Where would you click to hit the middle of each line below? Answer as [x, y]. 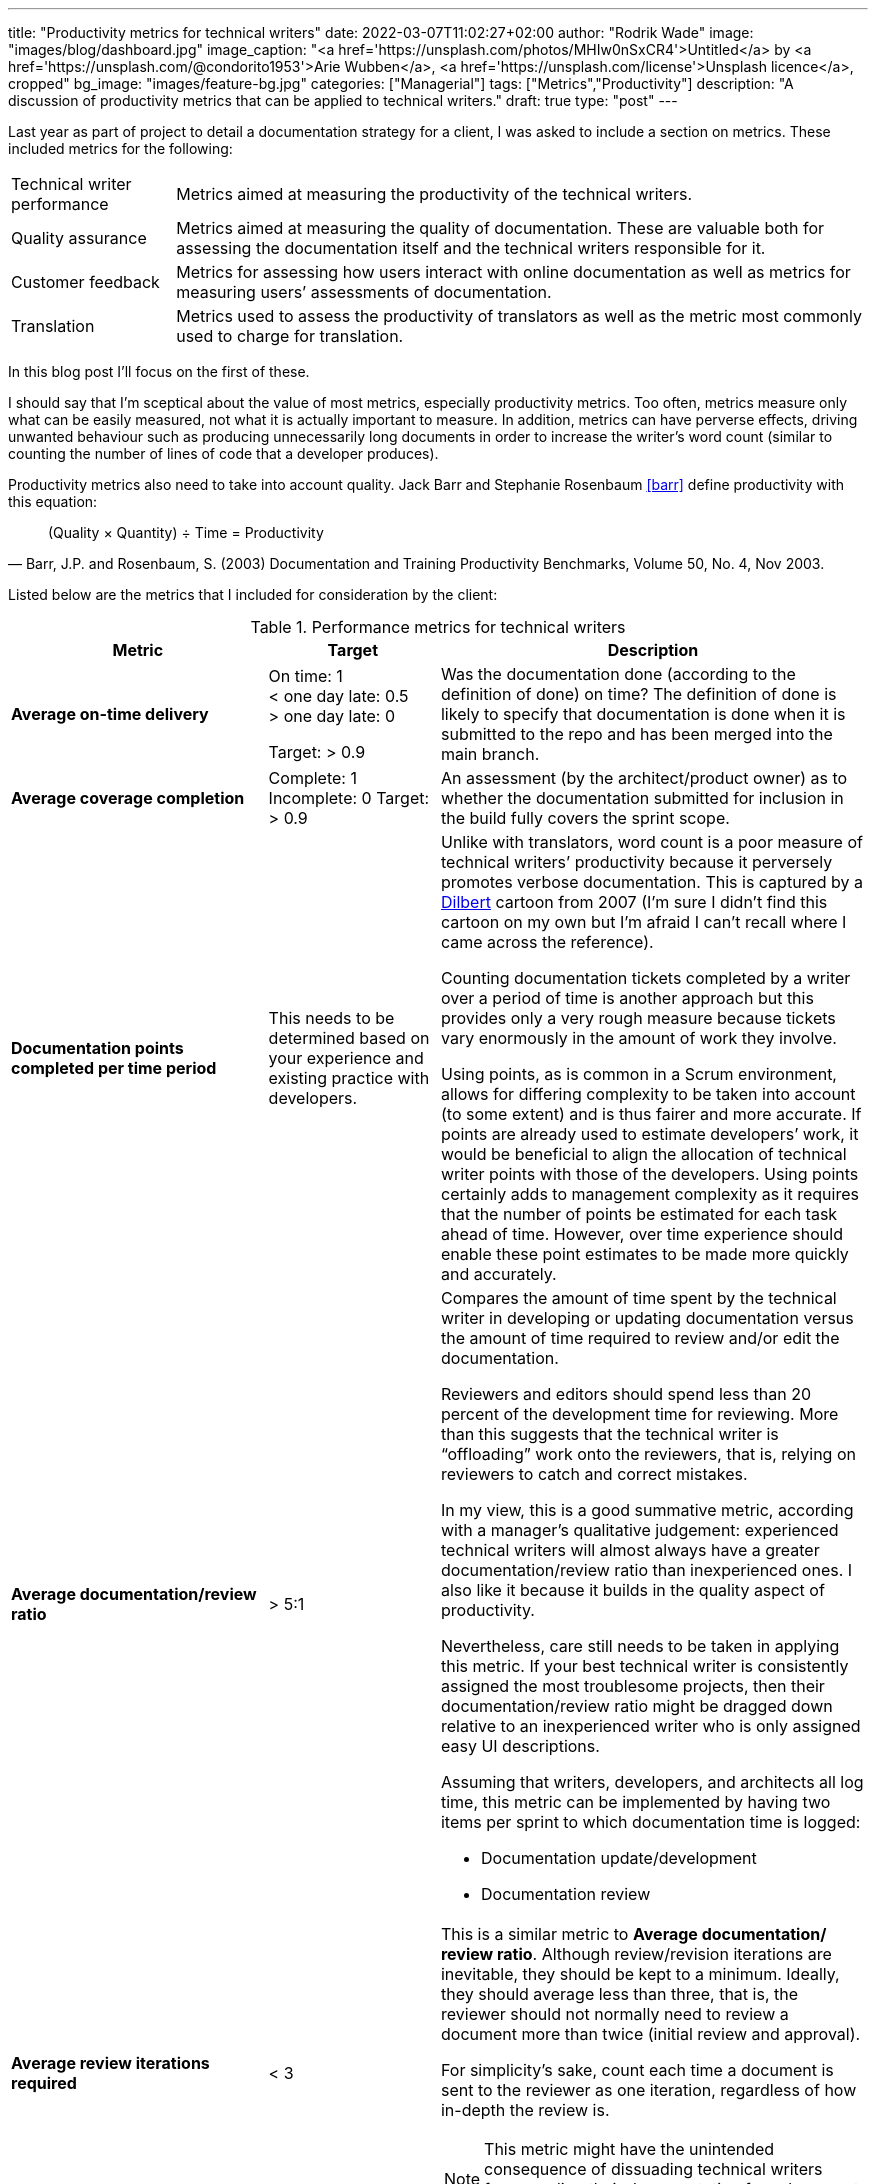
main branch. [490, 754]
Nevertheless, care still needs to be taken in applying [640, 1646]
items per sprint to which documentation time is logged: [650, 1822]
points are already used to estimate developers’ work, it [649, 1134]
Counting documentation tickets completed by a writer [645, 978]
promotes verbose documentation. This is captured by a [651, 882]
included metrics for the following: [120, 148]
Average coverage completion [128, 798]
